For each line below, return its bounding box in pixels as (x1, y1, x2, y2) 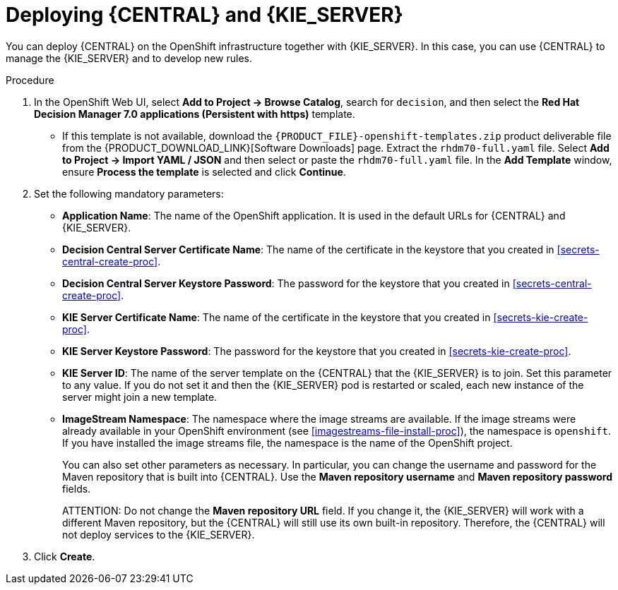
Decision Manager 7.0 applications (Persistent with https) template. (34, 107, 355, 120)
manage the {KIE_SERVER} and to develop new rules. (6, 52, 253, 64)
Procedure (6, 73, 54, 86)
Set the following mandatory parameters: (34, 187, 224, 200)
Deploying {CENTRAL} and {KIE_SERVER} (6, 3, 403, 27)
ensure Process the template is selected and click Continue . (62, 165, 346, 178)
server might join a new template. (62, 390, 218, 403)
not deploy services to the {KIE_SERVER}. (62, 528, 255, 541)
